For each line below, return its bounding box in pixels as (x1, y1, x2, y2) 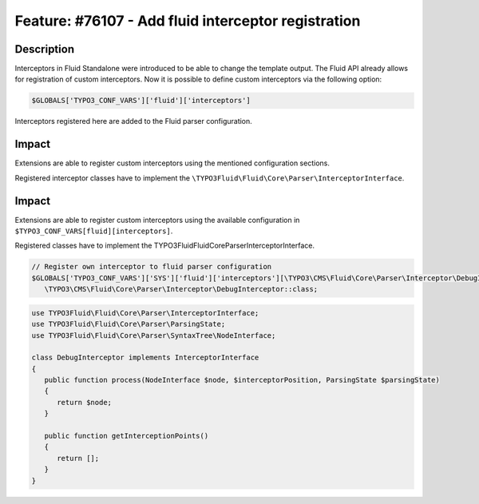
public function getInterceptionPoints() (44, 431, 209, 441)
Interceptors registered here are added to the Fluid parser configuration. (14, 117, 253, 126)
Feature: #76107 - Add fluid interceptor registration (14, 12, 361, 30)
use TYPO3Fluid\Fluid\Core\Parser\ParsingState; (31, 319, 226, 329)
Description (14, 42, 75, 56)
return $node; (57, 398, 112, 407)
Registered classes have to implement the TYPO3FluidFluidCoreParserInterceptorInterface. (14, 240, 315, 251)
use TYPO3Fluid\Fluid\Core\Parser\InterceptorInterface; (31, 308, 259, 317)
